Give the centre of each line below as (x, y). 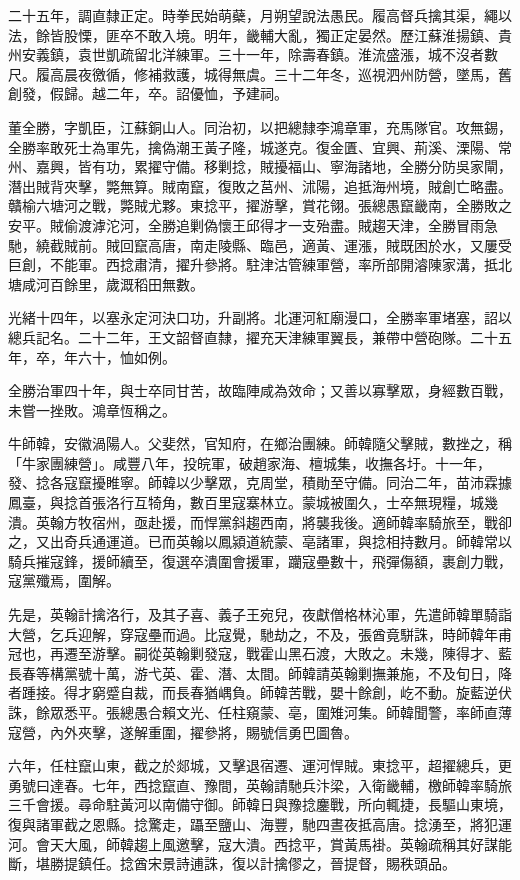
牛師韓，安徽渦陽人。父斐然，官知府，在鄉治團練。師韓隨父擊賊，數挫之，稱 (260, 443)
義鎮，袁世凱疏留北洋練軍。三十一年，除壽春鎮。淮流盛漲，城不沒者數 (266, 54)
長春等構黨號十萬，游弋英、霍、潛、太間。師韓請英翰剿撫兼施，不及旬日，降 (260, 672)
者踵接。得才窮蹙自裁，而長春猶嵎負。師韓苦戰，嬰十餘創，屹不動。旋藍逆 (253, 692)
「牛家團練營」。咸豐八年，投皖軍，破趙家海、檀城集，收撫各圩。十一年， (249, 462)
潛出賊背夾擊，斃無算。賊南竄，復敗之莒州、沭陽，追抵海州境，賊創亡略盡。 (260, 185)
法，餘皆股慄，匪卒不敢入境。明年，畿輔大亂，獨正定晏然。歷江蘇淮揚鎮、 (253, 34)
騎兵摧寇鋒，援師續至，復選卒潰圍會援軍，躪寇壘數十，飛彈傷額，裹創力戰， (260, 560)
